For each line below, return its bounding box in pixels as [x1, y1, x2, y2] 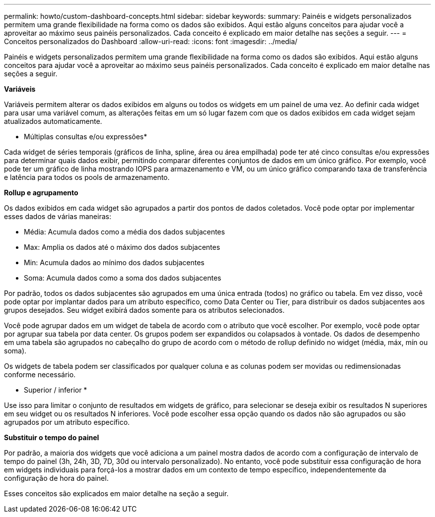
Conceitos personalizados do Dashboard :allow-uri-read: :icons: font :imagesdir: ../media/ [4, 37, 297, 46]
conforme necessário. [4, 370, 76, 379]
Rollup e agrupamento [4, 188, 78, 197]
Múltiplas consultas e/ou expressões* [24, 132, 147, 141]
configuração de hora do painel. [4, 474, 109, 482]
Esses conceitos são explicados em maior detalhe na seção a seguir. [4, 489, 229, 498]
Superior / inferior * [24, 386, 87, 394]
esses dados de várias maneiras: [4, 212, 111, 221]
